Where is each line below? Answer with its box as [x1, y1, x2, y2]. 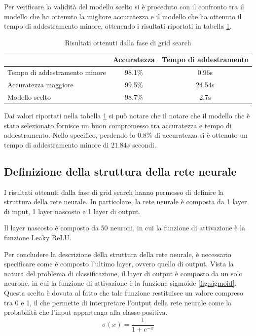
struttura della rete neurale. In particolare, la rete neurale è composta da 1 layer [4, 196, 247, 207]
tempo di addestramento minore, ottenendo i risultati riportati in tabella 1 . [4, 21, 232, 31]
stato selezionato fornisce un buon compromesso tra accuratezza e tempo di [4, 120, 232, 130]
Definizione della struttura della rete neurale [4, 163, 237, 179]
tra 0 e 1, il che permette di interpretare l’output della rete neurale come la [4, 297, 232, 307]
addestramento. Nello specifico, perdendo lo [4, 130, 136, 140]
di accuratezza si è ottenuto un [154, 130, 248, 140]
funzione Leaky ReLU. [4, 232, 72, 242]
